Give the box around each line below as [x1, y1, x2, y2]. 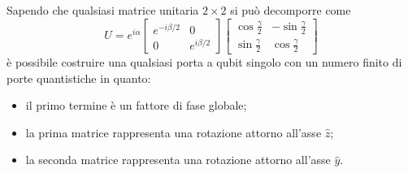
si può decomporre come [230, 2, 351, 18]
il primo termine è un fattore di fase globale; [25, 97, 247, 114]
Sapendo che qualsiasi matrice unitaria [7, 2, 199, 18]
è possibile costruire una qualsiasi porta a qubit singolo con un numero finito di [7, 53, 402, 70]
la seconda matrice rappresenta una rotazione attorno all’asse [25, 151, 331, 168]
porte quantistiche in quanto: [7, 69, 151, 86]
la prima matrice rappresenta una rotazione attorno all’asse [25, 123, 322, 141]
